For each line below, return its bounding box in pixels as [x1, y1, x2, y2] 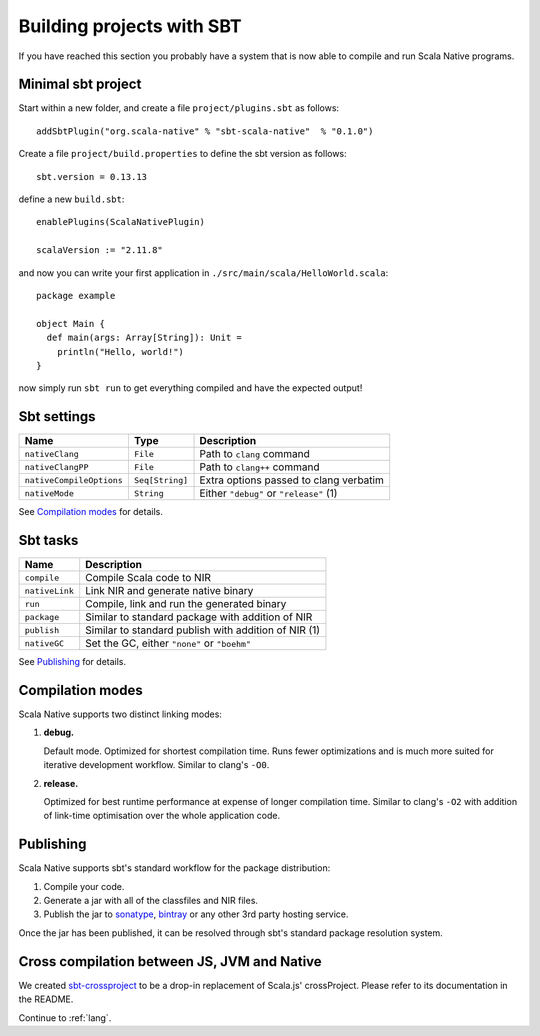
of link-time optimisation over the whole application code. [43, 810, 280, 822]
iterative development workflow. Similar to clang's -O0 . [43, 759, 270, 771]
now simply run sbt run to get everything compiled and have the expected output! [18, 382, 363, 394]
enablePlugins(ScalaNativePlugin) [36, 216, 205, 228]
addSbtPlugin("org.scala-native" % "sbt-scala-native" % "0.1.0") [36, 125, 374, 137]
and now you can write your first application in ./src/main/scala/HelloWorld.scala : [18, 266, 389, 279]
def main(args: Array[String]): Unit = [46, 332, 242, 344]
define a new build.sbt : [18, 193, 125, 205]
